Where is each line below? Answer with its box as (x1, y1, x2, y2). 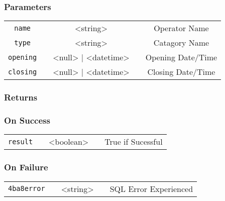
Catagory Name (153, 37, 209, 49)
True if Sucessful (104, 136, 163, 148)
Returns (4, 91, 38, 104)
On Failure (4, 161, 48, 173)
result (8, 137, 33, 146)
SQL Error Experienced (109, 182, 193, 194)
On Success (4, 114, 50, 126)
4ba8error (8, 184, 45, 192)
